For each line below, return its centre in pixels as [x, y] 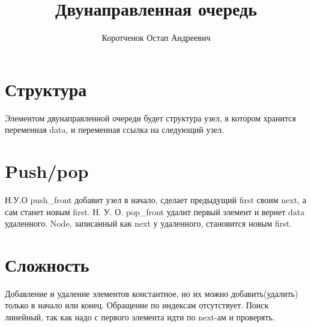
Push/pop [47, 171]
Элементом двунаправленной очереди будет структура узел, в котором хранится [150, 118]
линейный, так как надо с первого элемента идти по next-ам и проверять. [140, 317]
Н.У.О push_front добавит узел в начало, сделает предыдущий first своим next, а [155, 199]
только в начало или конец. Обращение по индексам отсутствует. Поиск [137, 305]
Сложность [47, 264]
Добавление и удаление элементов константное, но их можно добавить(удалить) [152, 293]
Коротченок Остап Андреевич [156, 38]
